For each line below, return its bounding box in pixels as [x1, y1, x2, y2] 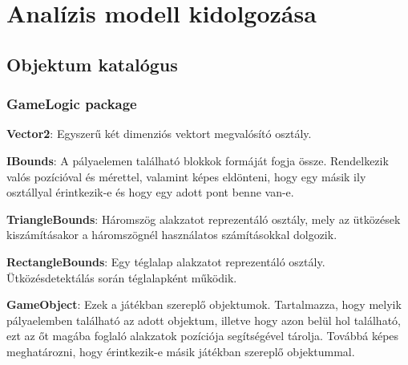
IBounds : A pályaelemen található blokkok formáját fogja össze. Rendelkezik [6, 152, 389, 168]
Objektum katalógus [6, 51, 178, 76]
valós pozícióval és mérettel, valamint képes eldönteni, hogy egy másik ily [6, 168, 366, 185]
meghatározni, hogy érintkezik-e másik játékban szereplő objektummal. [6, 343, 355, 359]
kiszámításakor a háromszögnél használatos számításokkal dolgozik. [6, 226, 337, 243]
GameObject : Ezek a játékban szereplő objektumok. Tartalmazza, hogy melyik [6, 296, 402, 313]
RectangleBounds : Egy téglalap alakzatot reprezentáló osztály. [6, 253, 325, 270]
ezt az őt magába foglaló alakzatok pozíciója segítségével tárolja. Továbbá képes [6, 327, 399, 344]
